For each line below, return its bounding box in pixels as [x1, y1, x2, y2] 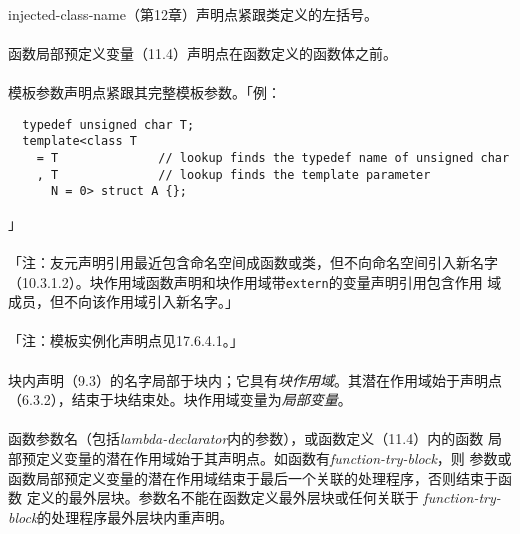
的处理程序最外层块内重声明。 [37, 506, 234, 527]
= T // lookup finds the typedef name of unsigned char [36, 150, 510, 165]
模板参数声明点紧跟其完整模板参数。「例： [8, 81, 281, 102]
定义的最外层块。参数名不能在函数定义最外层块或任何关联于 [26, 487, 419, 508]
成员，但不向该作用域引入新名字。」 [8, 291, 239, 312]
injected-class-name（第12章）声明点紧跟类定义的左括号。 [8, 3, 378, 24]
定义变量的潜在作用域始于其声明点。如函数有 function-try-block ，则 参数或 [35, 448, 512, 469]
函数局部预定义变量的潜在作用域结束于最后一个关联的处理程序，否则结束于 [8, 467, 498, 488]
